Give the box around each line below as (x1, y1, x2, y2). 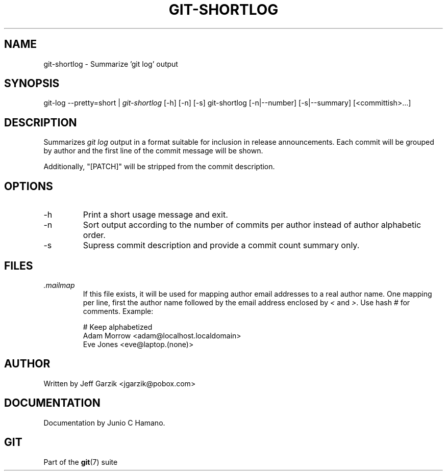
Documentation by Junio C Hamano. (43, 418, 165, 427)
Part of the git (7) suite (43, 457, 118, 466)
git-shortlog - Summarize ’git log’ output (43, 59, 178, 68)
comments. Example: (83, 306, 154, 315)
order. (83, 230, 106, 241)
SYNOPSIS (4, 77, 60, 90)
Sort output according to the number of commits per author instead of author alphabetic (83, 220, 421, 230)
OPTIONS (4, 179, 53, 193)
